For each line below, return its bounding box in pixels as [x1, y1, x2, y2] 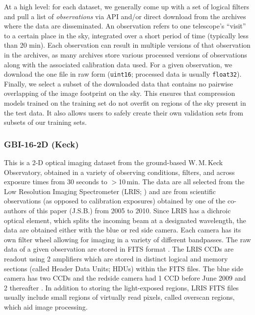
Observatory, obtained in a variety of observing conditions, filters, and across [4, 167, 235, 177]
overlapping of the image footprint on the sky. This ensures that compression [4, 88, 235, 98]
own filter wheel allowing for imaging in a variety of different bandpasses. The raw [4, 234, 251, 244]
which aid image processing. [4, 301, 88, 312]
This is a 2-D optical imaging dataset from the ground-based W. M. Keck [4, 157, 223, 167]
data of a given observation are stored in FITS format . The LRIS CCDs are [4, 244, 234, 254]
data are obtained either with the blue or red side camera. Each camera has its [4, 225, 241, 235]
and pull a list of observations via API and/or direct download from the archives [4, 11, 246, 21]
